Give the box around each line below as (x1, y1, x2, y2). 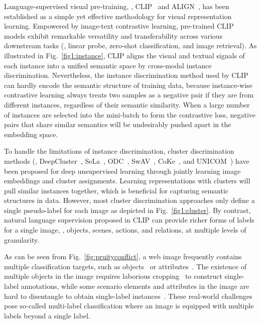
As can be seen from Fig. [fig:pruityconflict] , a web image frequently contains (4, 251, 242, 262)
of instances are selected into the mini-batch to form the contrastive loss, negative (4, 109, 256, 120)
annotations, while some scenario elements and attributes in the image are (21, 281, 249, 291)
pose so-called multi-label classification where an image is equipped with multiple (4, 300, 254, 311)
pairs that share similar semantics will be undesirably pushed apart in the (4, 119, 231, 130)
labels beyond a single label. (4, 310, 90, 320)
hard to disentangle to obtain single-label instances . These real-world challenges (4, 290, 252, 301)
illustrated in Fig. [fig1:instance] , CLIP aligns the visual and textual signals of (4, 50, 245, 60)
